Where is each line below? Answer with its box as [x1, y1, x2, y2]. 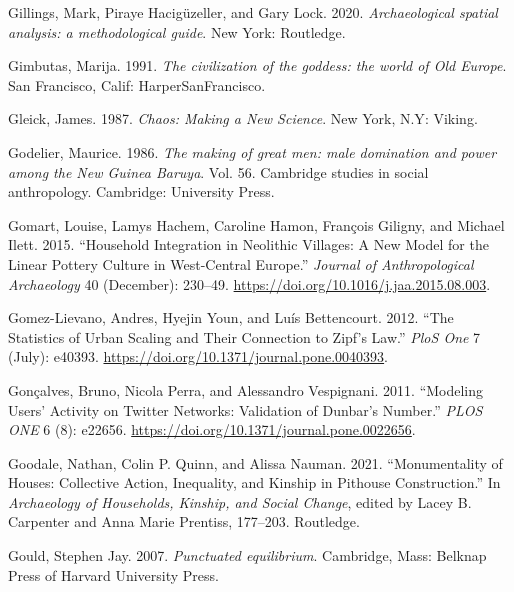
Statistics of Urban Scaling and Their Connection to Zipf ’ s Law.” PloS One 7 [8, 326, 481, 347]
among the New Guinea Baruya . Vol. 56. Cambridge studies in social [8, 161, 429, 182]
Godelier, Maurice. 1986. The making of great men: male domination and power [8, 141, 497, 162]
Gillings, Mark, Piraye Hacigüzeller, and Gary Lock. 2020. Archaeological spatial [8, 2, 498, 22]
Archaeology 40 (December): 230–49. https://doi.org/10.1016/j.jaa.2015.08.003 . [8, 273, 491, 294]
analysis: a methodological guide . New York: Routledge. [8, 21, 346, 42]
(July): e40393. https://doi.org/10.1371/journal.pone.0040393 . [8, 346, 389, 367]
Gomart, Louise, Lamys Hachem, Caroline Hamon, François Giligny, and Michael [8, 214, 505, 235]
